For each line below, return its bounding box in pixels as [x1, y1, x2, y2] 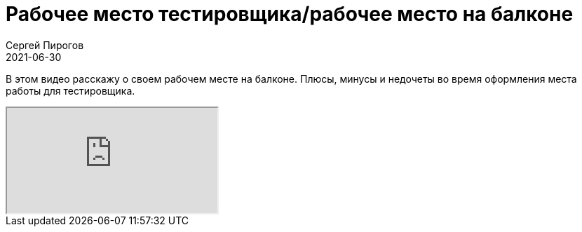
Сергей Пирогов [6, 39, 84, 51]
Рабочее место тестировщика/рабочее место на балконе [6, 2, 574, 26]
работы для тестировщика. [6, 84, 135, 97]
